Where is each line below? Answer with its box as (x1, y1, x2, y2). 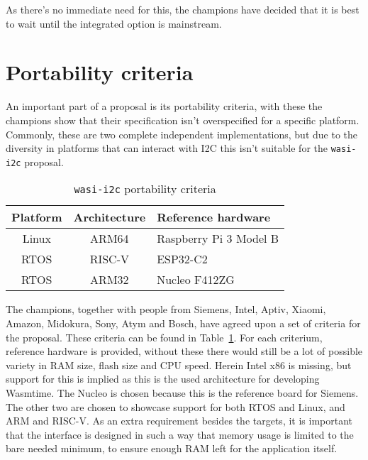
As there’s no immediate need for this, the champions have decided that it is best (6, 2, 359, 16)
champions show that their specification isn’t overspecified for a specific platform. (6, 112, 359, 127)
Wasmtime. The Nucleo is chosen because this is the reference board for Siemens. (6, 385, 359, 400)
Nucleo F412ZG (157, 271, 235, 288)
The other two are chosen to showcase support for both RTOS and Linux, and (6, 399, 345, 414)
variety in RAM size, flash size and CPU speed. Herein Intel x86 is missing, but (6, 357, 352, 372)
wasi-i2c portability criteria (74, 180, 216, 197)
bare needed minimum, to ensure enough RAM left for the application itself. (6, 441, 338, 456)
